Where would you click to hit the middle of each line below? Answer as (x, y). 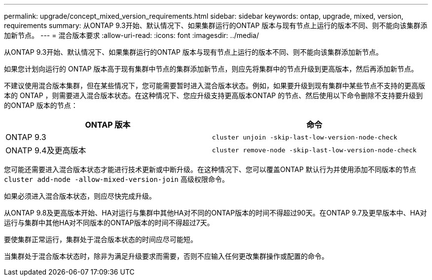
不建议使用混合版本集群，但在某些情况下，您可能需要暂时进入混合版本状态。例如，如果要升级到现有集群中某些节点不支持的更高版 (215, 86)
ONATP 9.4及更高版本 (46, 150)
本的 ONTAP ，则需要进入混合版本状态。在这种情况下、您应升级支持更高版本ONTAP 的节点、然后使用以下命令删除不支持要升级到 (214, 95)
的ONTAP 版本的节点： (41, 105)
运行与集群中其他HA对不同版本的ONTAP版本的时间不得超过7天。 (109, 223)
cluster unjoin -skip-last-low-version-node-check (305, 137)
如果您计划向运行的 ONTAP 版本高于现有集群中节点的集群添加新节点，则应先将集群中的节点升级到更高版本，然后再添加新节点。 (211, 69)
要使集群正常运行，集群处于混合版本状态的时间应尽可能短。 (101, 239)
